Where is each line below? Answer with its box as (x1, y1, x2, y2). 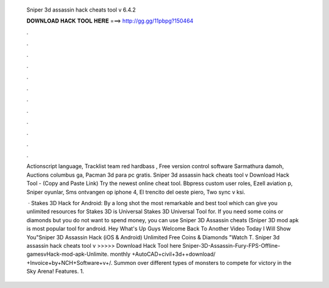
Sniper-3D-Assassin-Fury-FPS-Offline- (182, 242, 280, 249)
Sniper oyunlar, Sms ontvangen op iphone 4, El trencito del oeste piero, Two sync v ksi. (26, 188, 246, 195)
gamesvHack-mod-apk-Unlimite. (26, 250, 109, 258)
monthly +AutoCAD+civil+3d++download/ (110, 250, 216, 258)
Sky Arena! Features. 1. (26, 268, 85, 275)
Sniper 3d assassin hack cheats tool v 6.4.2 (26, 6, 136, 13)
